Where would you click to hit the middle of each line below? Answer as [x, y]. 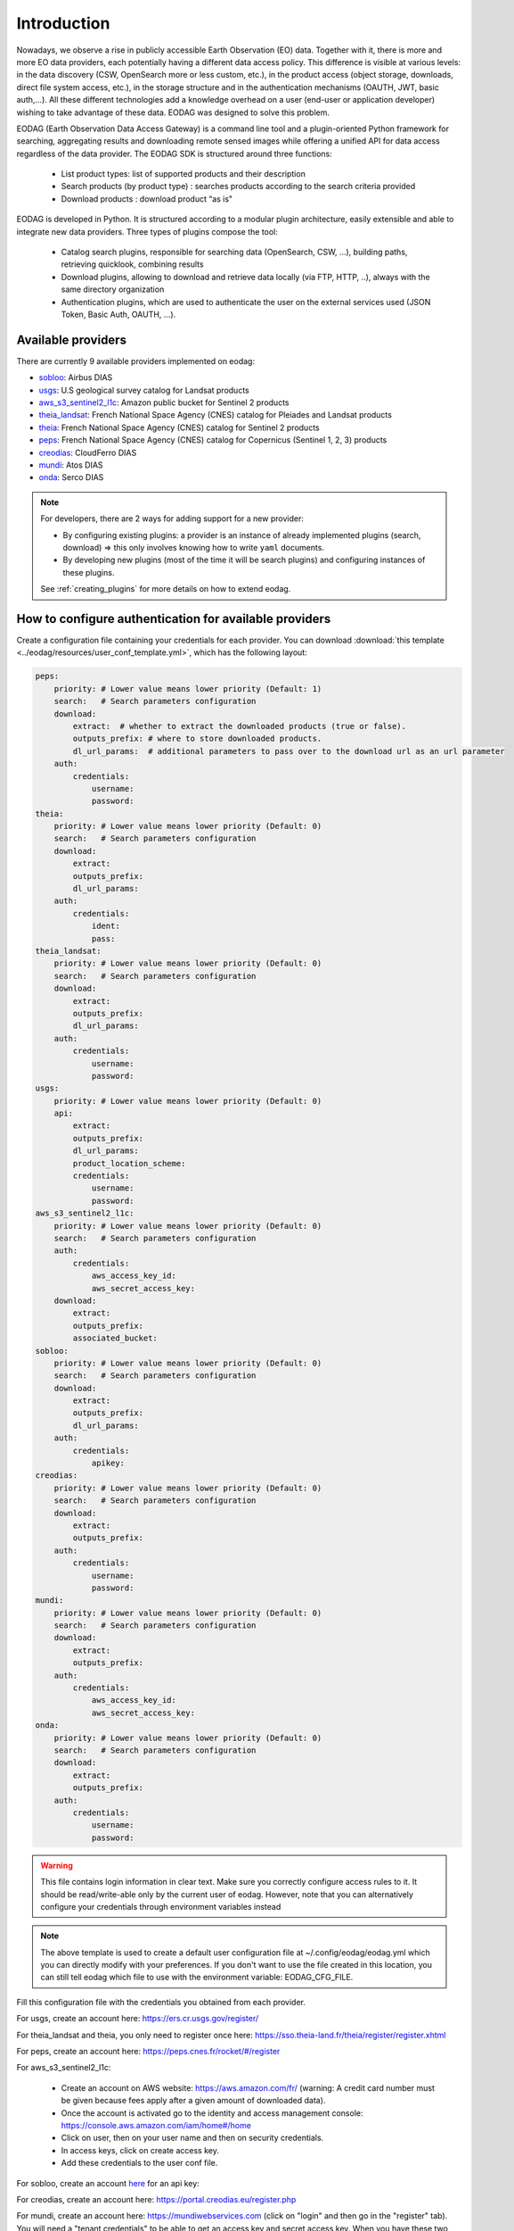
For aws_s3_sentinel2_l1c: [64, 2068]
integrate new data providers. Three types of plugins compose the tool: [147, 231]
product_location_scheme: [129, 1163]
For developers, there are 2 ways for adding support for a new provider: [172, 518]
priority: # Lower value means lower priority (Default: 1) [188, 688]
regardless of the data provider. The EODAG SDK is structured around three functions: [175, 153]
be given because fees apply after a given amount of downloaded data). [193, 2101]
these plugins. [89, 572]
